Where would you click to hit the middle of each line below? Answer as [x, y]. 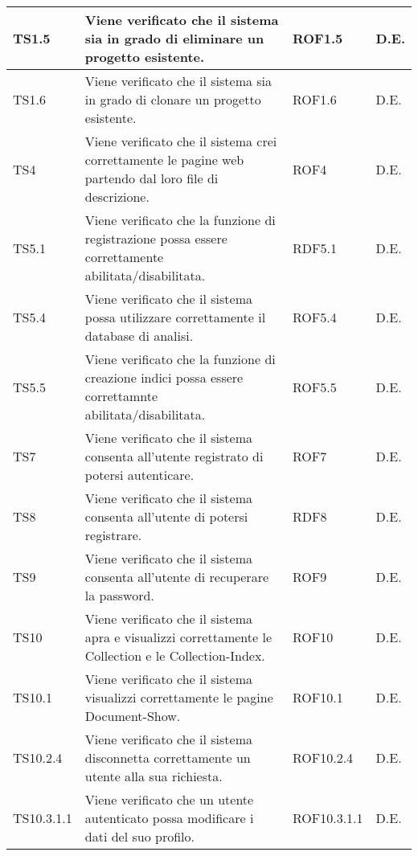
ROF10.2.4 [323, 758]
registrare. [113, 535]
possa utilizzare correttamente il [175, 317]
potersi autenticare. [139, 475]
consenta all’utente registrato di [174, 456]
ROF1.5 [318, 38]
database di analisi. [139, 336]
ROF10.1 [318, 697]
